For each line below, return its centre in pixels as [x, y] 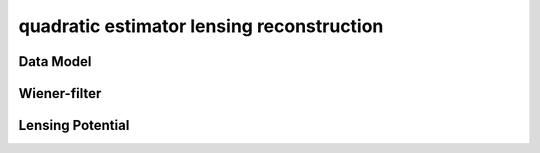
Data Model [55, 61]
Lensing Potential [74, 125]
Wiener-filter [60, 93]
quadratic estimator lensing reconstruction [201, 26]
